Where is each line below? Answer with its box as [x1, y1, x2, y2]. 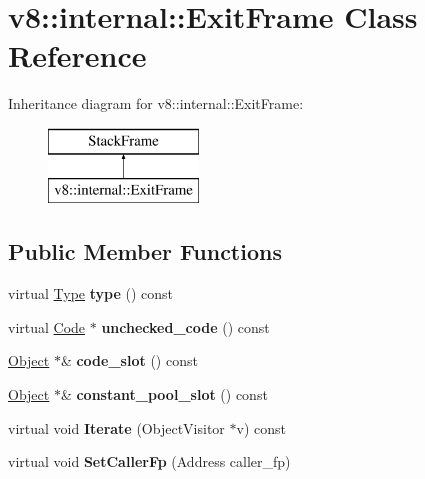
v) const [236, 417, 286, 438]
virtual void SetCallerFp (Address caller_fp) [8, 451, 291, 472]
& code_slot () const [60, 350, 198, 371]
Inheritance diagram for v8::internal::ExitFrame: [8, 93, 304, 114]
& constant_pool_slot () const [60, 384, 268, 405]
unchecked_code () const [101, 316, 270, 337]
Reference [8, 35, 147, 76]
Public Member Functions [8, 236, 282, 267]
